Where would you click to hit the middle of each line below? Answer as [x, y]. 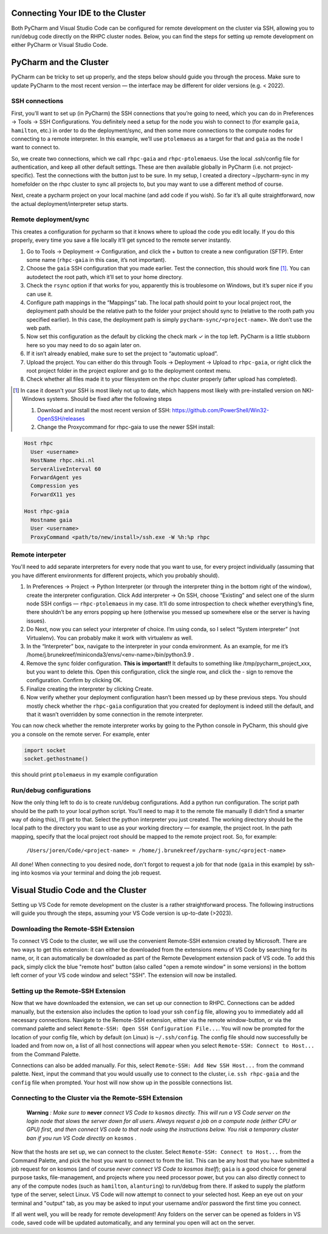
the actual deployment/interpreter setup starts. [70, 203]
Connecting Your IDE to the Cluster [78, 13]
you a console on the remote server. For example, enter [80, 734]
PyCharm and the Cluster [60, 62]
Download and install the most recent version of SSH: [104, 410]
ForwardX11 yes [53, 494]
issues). [36, 621]
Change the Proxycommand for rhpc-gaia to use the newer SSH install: [126, 427]
